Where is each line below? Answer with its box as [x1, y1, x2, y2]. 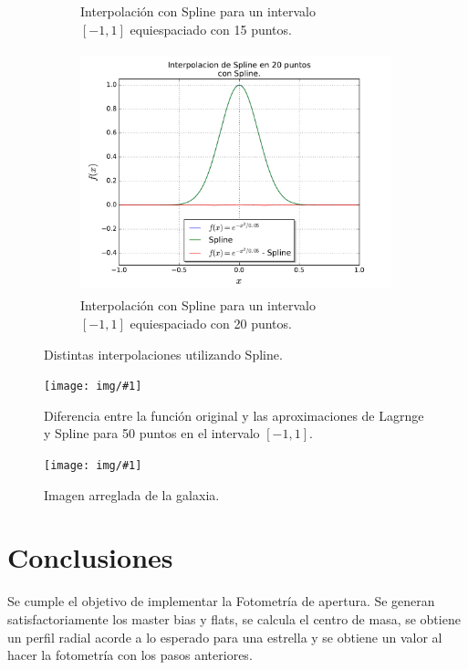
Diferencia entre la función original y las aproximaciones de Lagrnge [44, 405, 424, 424]
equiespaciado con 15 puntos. [130, 19, 292, 38]
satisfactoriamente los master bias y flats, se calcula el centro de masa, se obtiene [7, 609, 461, 628]
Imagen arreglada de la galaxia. [44, 485, 220, 504]
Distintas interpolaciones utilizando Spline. [44, 344, 283, 363]
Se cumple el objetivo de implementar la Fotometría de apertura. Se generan [7, 591, 435, 611]
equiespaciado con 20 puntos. [130, 313, 292, 332]
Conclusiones [7, 539, 173, 576]
